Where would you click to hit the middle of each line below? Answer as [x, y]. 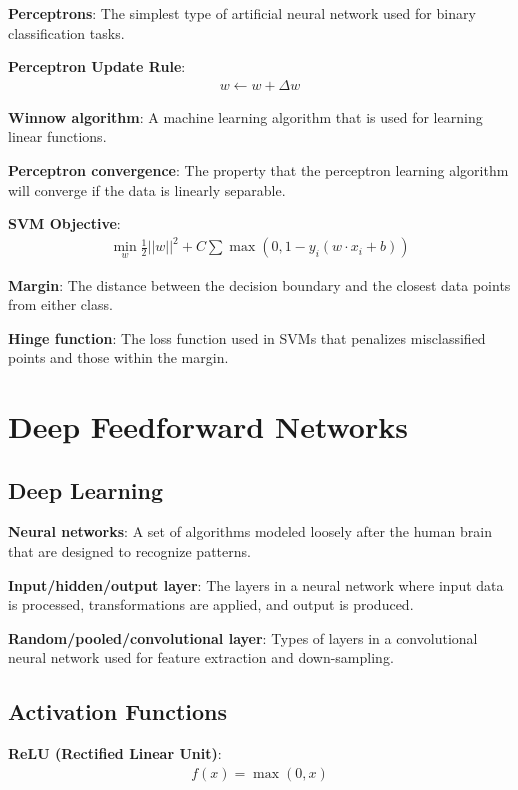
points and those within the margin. [118, 357]
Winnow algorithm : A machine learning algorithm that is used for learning [245, 116]
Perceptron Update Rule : [97, 66]
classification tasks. [66, 32]
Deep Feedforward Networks [208, 426]
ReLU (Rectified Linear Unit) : [115, 753]
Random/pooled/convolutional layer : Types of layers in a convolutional [243, 637]
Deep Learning [86, 489]
